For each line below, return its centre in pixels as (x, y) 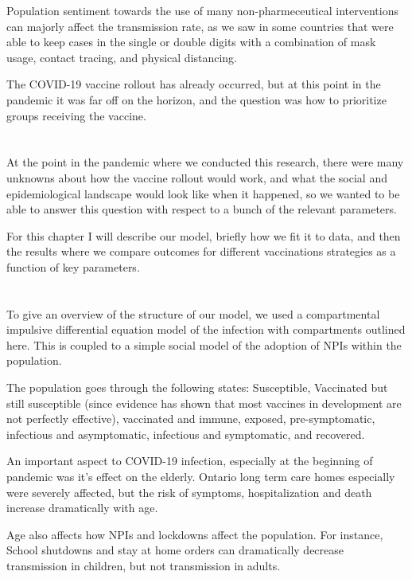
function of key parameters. (73, 266)
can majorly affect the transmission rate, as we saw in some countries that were (200, 26)
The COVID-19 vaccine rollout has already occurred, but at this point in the (194, 84)
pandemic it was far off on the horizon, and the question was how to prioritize (196, 99)
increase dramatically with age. (82, 508)
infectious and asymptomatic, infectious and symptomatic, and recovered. (186, 434)
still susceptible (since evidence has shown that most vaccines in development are (204, 403)
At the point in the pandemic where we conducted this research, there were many (205, 162)
